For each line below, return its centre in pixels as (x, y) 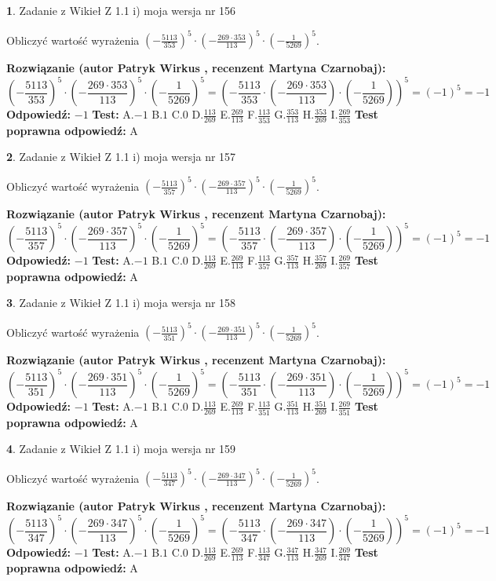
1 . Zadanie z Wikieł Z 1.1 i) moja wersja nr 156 (121, 10)
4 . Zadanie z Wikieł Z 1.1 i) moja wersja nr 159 (121, 449)
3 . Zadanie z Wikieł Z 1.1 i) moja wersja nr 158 (121, 303)
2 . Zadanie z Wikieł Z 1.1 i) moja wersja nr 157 (121, 157)
